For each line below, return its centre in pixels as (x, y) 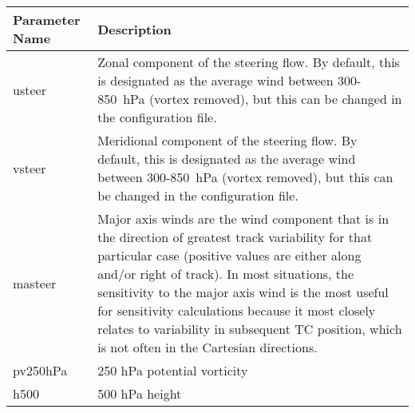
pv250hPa (40, 370)
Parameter (47, 20)
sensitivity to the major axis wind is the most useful (243, 292)
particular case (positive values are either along (229, 255)
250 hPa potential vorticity (173, 370)
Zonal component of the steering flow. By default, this (249, 62)
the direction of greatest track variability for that (235, 237)
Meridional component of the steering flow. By (227, 140)
